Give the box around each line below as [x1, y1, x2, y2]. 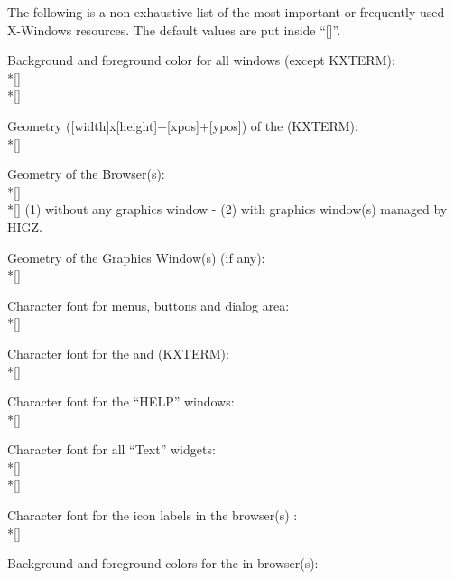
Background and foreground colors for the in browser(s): [7, 554, 319, 573]
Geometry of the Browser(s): [7, 164, 165, 183]
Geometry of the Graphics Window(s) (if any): [7, 247, 265, 266]
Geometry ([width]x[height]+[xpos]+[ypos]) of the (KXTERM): [7, 116, 358, 135]
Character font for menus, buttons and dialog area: [7, 295, 290, 314]
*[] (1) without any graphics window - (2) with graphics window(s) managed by [7, 200, 448, 219]
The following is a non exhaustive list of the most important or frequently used [7, 3, 445, 21]
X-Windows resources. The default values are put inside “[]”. [7, 20, 341, 39]
